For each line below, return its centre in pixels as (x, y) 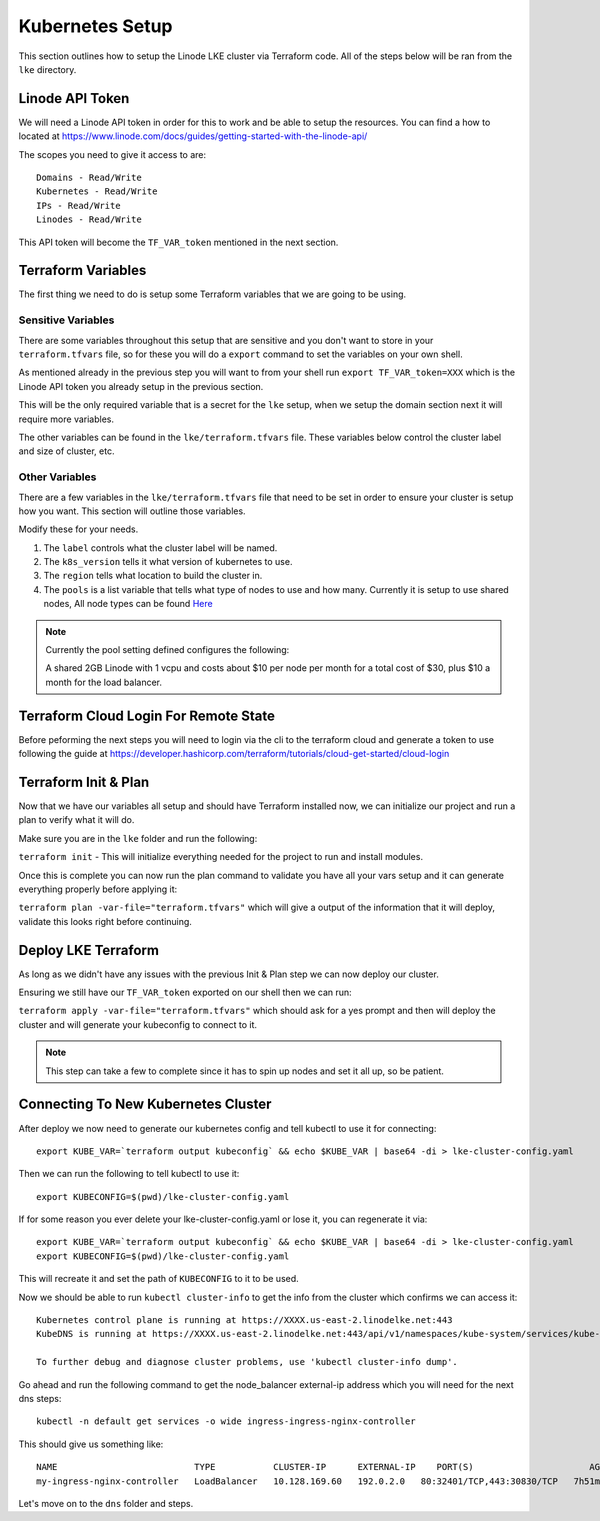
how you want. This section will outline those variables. (132, 511)
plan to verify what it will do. (76, 820)
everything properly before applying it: (98, 889)
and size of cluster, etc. (66, 451)
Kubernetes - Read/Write (97, 191)
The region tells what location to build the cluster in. (153, 576)
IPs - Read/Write (78, 205)
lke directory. (47, 69)
